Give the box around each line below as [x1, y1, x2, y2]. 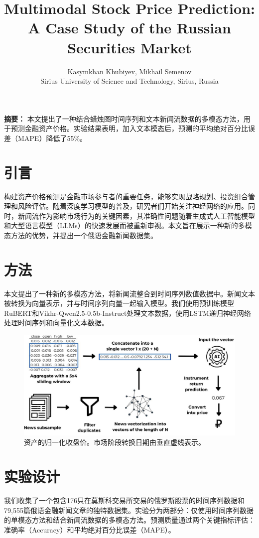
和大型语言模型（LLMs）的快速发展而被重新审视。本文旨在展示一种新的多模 [4, 220, 252, 231]
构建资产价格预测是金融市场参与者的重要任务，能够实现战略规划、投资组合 [4, 191, 248, 201]
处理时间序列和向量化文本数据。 [4, 317, 109, 328]
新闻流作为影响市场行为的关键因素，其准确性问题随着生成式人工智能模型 [17, 210, 255, 221]
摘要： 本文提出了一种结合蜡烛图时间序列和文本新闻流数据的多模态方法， [4, 113, 244, 124]
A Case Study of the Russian [28, 17, 231, 38]
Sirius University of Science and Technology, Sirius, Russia [40, 76, 219, 86]
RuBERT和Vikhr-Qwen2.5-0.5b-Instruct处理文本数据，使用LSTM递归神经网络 [4, 307, 251, 318]
